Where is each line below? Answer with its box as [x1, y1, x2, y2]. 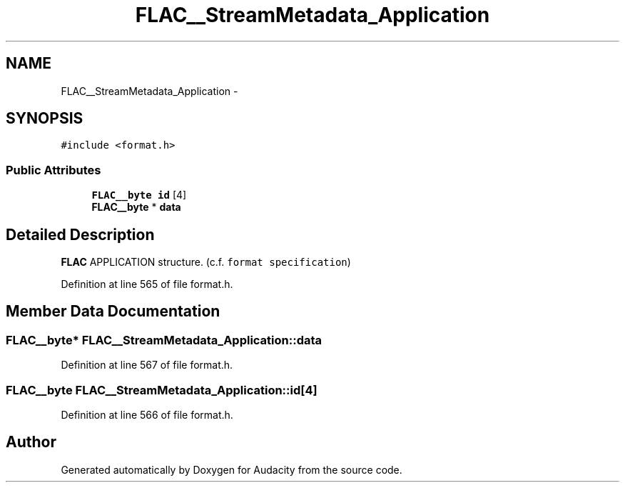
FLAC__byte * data [91, 201, 181, 214]
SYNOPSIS [6, 109, 83, 128]
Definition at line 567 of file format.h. [61, 359, 233, 372]
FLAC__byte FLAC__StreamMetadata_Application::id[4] [6, 382, 317, 397]
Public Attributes [6, 162, 101, 177]
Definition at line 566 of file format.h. [61, 409, 233, 421]
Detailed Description [6, 225, 155, 244]
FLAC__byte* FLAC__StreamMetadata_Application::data [6, 332, 322, 347]
